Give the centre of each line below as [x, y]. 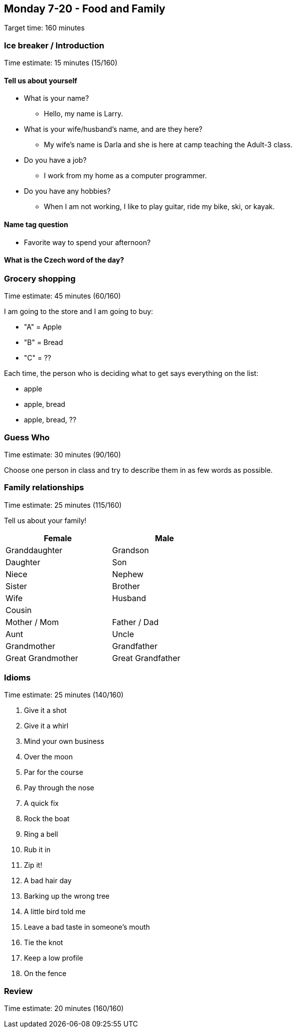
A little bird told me [55, 912]
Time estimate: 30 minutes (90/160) [63, 454]
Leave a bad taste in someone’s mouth [87, 927]
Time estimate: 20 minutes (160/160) [64, 1009]
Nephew [128, 574]
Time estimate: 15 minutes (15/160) [61, 63]
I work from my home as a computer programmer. [126, 176]
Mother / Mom [32, 622]
